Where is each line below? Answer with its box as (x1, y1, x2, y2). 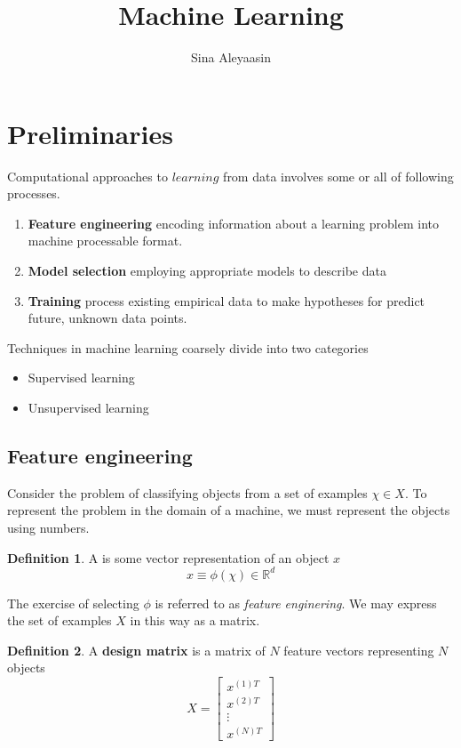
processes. (7, 184, 60, 203)
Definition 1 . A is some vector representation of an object (7, 548, 330, 567)
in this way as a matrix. (130, 611, 260, 630)
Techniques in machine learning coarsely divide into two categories (7, 338, 369, 357)
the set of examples (7, 611, 112, 630)
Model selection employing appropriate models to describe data (28, 261, 386, 280)
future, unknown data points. (28, 309, 187, 327)
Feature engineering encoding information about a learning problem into (28, 213, 439, 232)
